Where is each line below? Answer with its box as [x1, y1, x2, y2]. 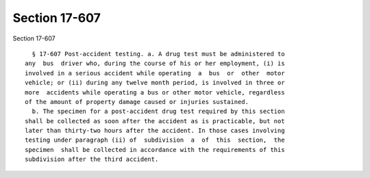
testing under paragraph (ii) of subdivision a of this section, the [25, 136, 285, 144]
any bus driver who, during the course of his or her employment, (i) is [25, 60, 285, 68]
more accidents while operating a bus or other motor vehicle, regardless [25, 88, 285, 96]
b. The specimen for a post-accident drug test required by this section [32, 107, 285, 116]
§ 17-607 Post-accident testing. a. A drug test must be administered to [32, 50, 285, 58]
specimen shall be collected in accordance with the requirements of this [25, 146, 285, 153]
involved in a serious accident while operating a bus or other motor [25, 69, 285, 77]
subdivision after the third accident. [25, 155, 159, 164]
